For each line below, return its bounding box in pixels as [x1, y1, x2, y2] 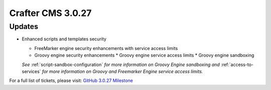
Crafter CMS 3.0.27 [9, 7, 92, 18]
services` [22, 68, 41, 74]
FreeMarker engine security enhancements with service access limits [34, 45, 178, 51]
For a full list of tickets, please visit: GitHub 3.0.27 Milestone [9, 77, 133, 83]
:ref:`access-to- [221, 61, 253, 67]
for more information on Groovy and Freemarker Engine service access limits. [42, 68, 203, 74]
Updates [9, 22, 39, 31]
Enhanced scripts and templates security [22, 36, 106, 42]
